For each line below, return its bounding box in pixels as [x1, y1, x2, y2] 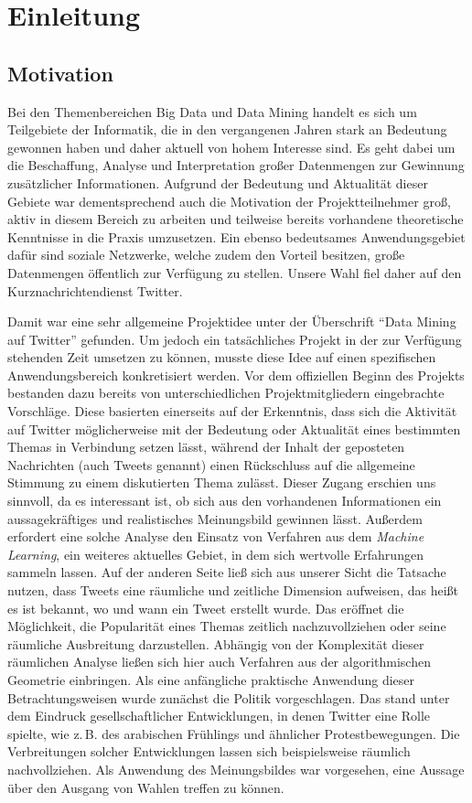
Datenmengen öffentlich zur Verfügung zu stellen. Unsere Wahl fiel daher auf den [7, 262, 462, 282]
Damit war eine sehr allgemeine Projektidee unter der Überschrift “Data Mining [7, 312, 456, 331]
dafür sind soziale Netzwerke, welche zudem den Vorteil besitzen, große [7, 245, 405, 264]
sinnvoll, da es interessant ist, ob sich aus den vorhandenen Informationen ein [7, 491, 442, 510]
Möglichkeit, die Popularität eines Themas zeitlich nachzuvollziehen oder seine [7, 616, 446, 636]
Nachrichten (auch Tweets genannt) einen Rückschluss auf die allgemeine [7, 455, 415, 474]
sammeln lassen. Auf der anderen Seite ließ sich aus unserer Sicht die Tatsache [7, 562, 446, 582]
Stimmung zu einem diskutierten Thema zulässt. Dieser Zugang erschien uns [7, 473, 436, 492]
